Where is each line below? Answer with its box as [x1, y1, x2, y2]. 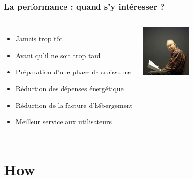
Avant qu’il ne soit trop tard [15, 50, 101, 60]
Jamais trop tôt [15, 34, 63, 44]
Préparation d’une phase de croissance [15, 67, 131, 77]
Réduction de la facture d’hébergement [15, 100, 133, 110]
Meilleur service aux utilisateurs [15, 116, 112, 127]
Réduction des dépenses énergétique [15, 83, 124, 93]
